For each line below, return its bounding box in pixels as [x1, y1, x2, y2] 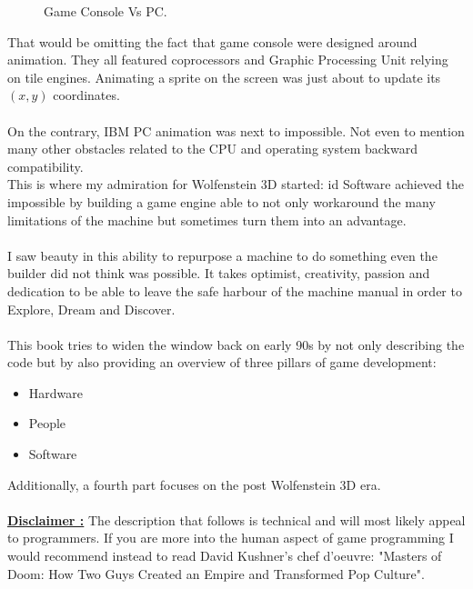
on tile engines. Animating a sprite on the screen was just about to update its [7, 67, 441, 86]
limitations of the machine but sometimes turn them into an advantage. [7, 210, 407, 229]
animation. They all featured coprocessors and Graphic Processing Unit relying [7, 50, 448, 69]
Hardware [28, 383, 83, 402]
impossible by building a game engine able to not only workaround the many [7, 192, 436, 211]
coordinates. [53, 85, 120, 105]
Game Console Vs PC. [44, 2, 167, 20]
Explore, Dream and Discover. [7, 299, 176, 318]
